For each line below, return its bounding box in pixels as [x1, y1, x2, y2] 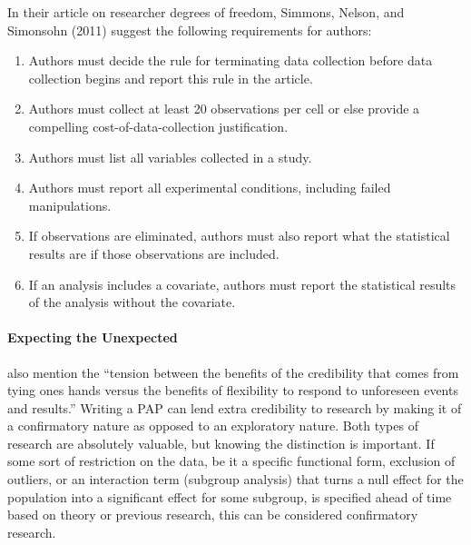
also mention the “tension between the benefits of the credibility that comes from [7, 362, 459, 381]
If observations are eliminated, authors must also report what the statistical [28, 226, 450, 245]
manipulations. [28, 195, 112, 214]
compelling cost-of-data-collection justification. [28, 116, 289, 135]
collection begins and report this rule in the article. [28, 68, 313, 87]
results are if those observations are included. [28, 243, 280, 263]
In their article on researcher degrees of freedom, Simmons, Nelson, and [7, 3, 405, 21]
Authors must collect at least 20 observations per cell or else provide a [28, 99, 420, 118]
